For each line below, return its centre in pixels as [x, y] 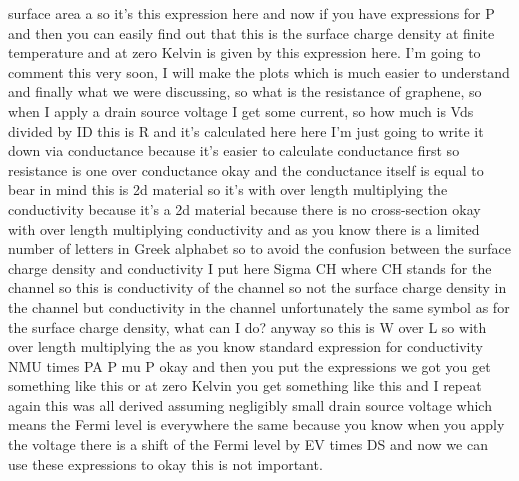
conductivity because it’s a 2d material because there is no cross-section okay [244, 208]
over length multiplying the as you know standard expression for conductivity [245, 346]
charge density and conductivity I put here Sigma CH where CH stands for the [250, 267]
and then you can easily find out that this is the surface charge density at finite [251, 32]
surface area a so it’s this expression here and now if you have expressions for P [251, 13]
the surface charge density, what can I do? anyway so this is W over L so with [247, 326]
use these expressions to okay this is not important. [165, 463]
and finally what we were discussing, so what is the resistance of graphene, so [245, 91]
